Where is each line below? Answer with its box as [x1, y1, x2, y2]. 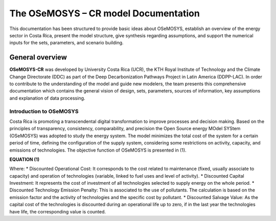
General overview [9, 53, 67, 62]
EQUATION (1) [9, 156, 40, 162]
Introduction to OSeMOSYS [9, 108, 79, 115]
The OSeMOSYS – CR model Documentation [9, 8, 200, 19]
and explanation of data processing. [9, 95, 85, 101]
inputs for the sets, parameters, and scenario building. [9, 40, 124, 46]
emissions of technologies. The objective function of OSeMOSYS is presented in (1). [9, 147, 187, 153]
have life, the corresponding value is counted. [9, 208, 106, 214]
